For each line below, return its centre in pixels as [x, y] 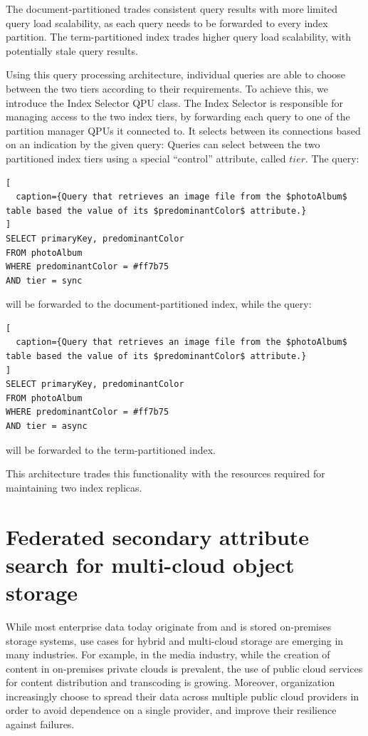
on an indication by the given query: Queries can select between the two [163, 144]
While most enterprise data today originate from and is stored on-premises [169, 626]
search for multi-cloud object [150, 564]
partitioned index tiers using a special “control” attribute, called [146, 158]
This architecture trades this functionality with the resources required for [165, 473]
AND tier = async [47, 426]
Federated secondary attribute [158, 536]
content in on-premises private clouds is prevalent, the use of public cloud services [184, 668]
